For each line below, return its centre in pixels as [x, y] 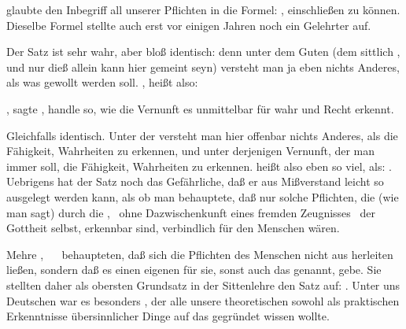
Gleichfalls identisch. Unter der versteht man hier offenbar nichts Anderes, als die [202, 135]
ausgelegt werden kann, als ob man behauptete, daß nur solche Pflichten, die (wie [203, 196]
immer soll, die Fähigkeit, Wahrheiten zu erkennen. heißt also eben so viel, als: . [199, 166]
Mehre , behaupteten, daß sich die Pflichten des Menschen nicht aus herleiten [200, 254]
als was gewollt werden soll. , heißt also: [102, 82]
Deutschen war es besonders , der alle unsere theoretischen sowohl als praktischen [203, 300]
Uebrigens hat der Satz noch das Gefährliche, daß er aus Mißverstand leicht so [195, 181]
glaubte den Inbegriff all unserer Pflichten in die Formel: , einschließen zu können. [203, 9]
